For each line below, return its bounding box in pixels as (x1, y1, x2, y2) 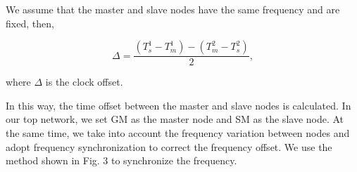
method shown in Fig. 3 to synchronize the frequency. (6, 153, 237, 168)
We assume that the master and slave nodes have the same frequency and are (6, 2, 340, 16)
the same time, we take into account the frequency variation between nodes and (6, 126, 350, 140)
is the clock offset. (45, 74, 123, 89)
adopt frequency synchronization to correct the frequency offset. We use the (6, 139, 332, 154)
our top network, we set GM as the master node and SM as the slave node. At (6, 112, 344, 126)
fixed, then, (6, 15, 54, 30)
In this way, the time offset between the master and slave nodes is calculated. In (6, 98, 351, 112)
